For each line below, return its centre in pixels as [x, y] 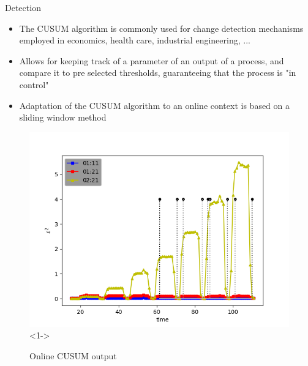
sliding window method [63, 117]
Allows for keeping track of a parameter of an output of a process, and [152, 60]
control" [34, 84]
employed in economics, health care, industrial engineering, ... [135, 40]
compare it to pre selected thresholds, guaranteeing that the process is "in [158, 73]
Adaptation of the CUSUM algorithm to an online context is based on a [155, 105]
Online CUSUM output [73, 355]
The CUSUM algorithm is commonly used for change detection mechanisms [161, 28]
